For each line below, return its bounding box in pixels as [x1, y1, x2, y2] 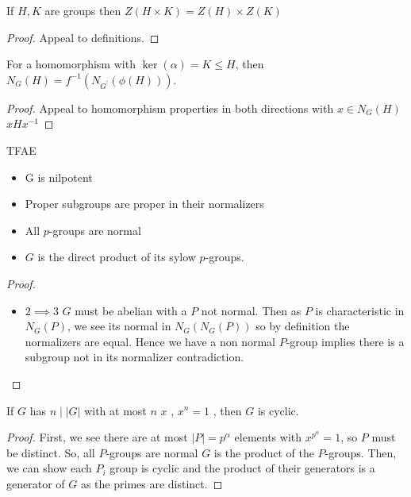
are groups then [44, 2, 121, 18]
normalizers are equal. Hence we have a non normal [25, 333, 275, 349]
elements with [234, 429, 302, 445]
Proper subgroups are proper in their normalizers [25, 195, 264, 212]
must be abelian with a [75, 302, 187, 318]
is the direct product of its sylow [37, 248, 196, 265]
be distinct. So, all [6, 444, 95, 460]
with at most [84, 402, 147, 418]
